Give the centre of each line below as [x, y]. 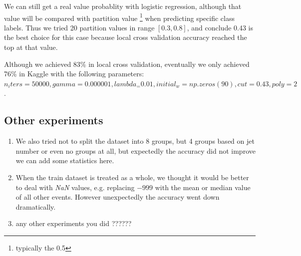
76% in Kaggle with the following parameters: [74, 74]
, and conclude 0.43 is [220, 27]
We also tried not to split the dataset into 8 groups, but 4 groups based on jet [135, 141]
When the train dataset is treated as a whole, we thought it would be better [132, 177]
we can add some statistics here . [65, 160]
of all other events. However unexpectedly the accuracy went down [118, 197]
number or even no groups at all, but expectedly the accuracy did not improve [136, 150]
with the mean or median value [203, 187]
